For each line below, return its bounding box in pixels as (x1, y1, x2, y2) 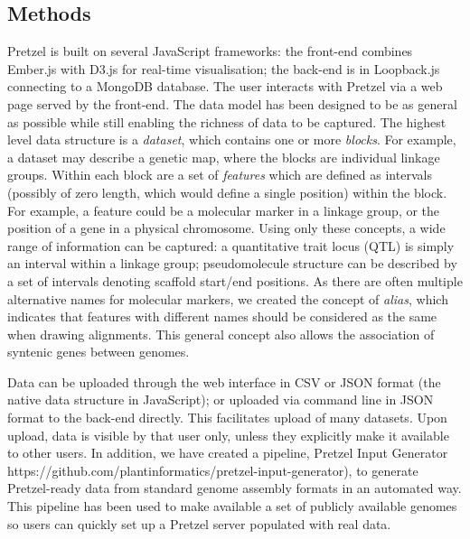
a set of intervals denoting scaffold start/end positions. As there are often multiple (7, 271, 463, 290)
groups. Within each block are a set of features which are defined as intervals (7, 165, 432, 184)
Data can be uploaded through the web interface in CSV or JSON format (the (7, 372, 441, 391)
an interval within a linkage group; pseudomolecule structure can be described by (7, 254, 457, 273)
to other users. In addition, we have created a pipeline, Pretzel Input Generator (7, 443, 448, 462)
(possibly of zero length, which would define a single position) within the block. (7, 182, 447, 201)
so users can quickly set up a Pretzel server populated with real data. (7, 514, 391, 533)
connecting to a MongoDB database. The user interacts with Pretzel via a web (7, 77, 443, 96)
